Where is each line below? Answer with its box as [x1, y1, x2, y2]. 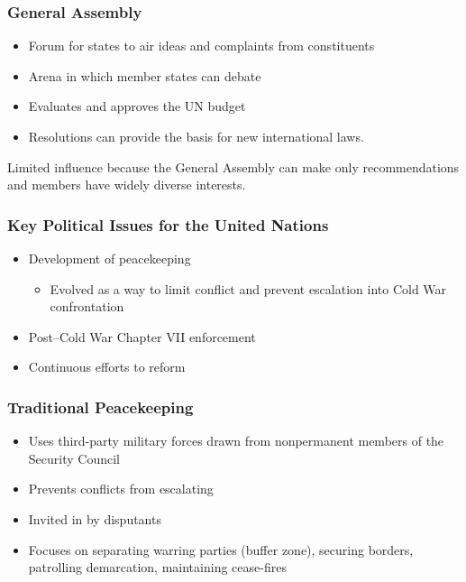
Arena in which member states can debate [28, 66, 261, 85]
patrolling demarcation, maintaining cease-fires [28, 558, 287, 577]
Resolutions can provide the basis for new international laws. [28, 127, 364, 145]
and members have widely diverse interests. [7, 175, 246, 194]
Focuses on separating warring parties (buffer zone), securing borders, [28, 540, 414, 559]
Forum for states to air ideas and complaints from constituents [28, 36, 375, 55]
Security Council [28, 448, 120, 467]
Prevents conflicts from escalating [28, 479, 214, 498]
